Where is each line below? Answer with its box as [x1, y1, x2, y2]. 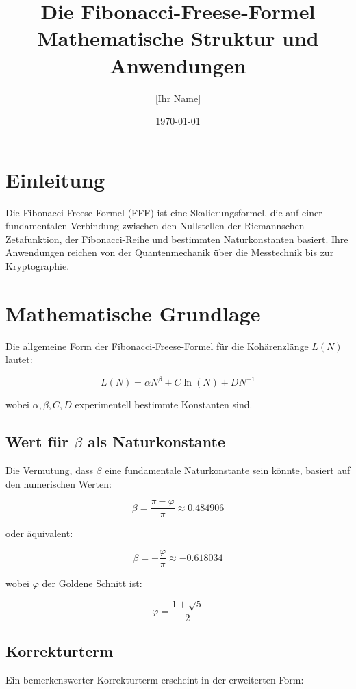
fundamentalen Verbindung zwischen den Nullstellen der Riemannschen [5, 218, 305, 233]
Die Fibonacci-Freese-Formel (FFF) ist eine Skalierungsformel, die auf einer [5, 205, 322, 219]
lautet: [5, 352, 33, 366]
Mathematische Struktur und [37, 24, 319, 52]
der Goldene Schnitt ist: [42, 576, 142, 590]
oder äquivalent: [5, 526, 73, 540]
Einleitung [5, 165, 105, 193]
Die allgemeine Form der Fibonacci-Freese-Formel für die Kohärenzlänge [5, 338, 309, 353]
